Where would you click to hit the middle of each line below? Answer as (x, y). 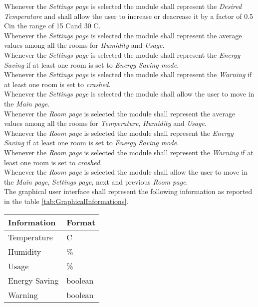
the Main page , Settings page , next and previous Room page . (96, 181)
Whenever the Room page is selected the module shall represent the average (120, 113)
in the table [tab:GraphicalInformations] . (66, 201)
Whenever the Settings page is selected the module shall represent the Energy (122, 54)
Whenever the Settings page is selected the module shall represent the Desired (123, 6)
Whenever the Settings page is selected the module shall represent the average (123, 35)
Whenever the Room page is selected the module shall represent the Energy (119, 133)
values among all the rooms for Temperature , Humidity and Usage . (105, 123)
